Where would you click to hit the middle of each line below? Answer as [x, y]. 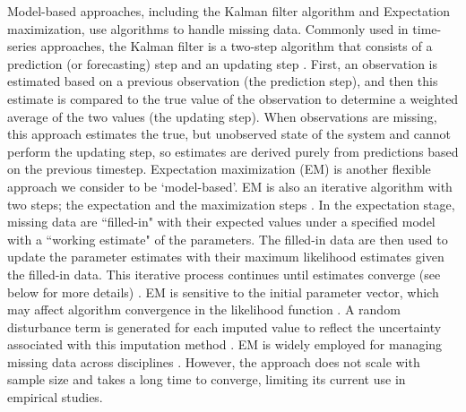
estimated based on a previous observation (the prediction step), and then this [223, 81]
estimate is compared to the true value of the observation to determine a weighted [233, 98]
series [22, 46]
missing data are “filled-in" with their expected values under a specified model [221, 222]
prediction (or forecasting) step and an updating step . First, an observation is [223, 63]
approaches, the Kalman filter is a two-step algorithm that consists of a [237, 46]
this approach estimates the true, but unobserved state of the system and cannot [229, 134]
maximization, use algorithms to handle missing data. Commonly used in [208, 28]
